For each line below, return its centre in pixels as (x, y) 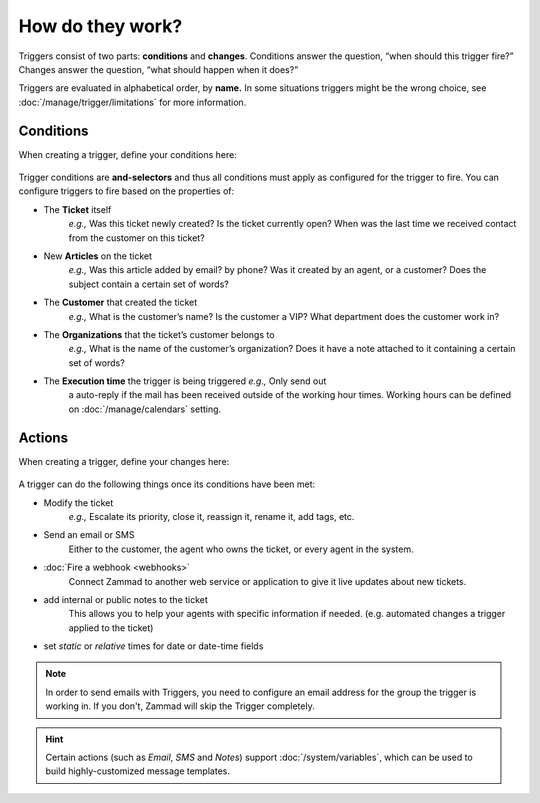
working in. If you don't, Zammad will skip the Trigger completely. (180, 706)
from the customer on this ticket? (136, 237)
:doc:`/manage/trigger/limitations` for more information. (132, 102)
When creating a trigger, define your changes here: (124, 461)
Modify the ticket (78, 502)
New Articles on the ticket (98, 256)
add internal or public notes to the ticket (126, 599)
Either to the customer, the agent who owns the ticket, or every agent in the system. (241, 549)
